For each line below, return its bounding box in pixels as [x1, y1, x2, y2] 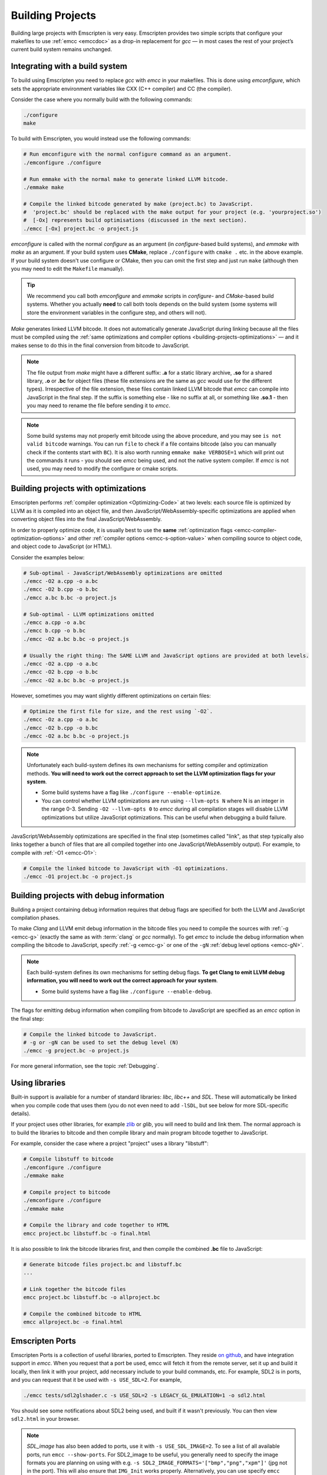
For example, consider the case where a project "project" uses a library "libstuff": [11, 1140, 209, 1147]
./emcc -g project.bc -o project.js [23, 1047, 130, 1054]
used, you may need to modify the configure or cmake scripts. [27, 465, 178, 472]
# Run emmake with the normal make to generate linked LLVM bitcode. [23, 176, 229, 182]
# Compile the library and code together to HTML [23, 1222, 170, 1228]
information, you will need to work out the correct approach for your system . [27, 977, 218, 984]
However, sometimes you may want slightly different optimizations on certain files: [11, 692, 212, 699]
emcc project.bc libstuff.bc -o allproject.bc [23, 1294, 160, 1301]
